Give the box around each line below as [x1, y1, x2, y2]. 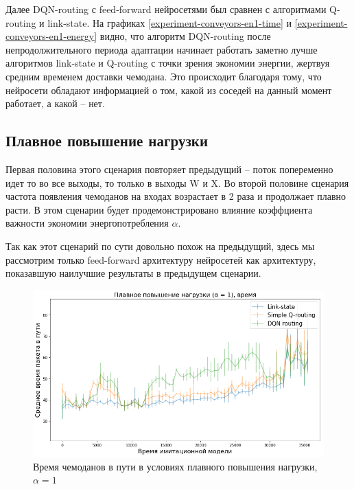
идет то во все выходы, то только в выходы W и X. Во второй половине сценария [5, 175, 349, 190]
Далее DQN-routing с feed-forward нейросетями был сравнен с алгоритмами [5, 2, 327, 16]
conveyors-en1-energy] [5, 29, 97, 43]
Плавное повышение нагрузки [5, 130, 209, 151]
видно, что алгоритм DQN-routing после [99, 29, 271, 43]
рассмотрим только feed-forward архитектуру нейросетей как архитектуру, [5, 252, 316, 266]
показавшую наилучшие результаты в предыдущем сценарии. [5, 266, 261, 280]
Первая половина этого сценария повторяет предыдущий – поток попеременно [5, 161, 333, 176]
